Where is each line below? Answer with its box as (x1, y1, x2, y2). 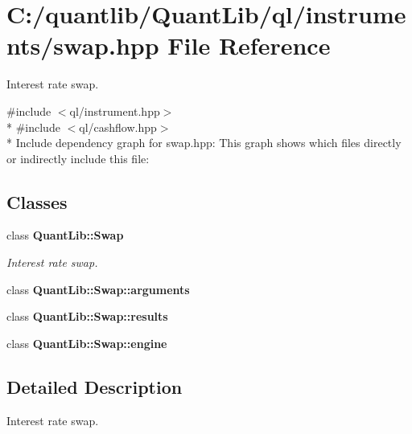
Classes (6, 189, 68, 214)
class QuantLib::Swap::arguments (6, 280, 190, 297)
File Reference (167, 29, 331, 62)
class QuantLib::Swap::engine (6, 334, 167, 351)
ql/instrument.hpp (69, 102, 160, 119)
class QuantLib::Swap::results (6, 308, 168, 325)
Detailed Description (6, 374, 183, 399)
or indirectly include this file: (6, 149, 150, 166)
